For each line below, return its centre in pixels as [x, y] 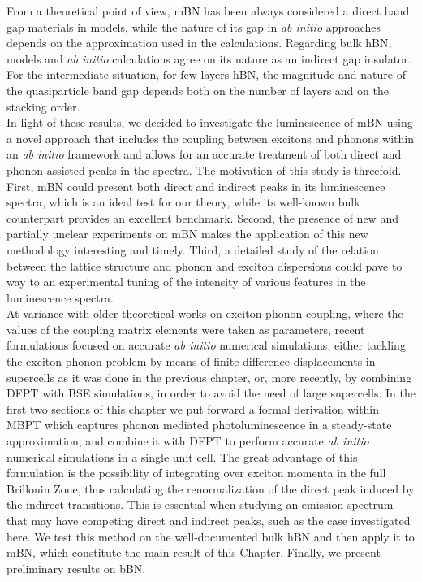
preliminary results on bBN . [76, 568]
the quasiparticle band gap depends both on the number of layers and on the [198, 90]
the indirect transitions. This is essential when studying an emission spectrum [200, 504]
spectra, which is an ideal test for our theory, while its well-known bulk [183, 202]
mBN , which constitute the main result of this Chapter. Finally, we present [194, 552]
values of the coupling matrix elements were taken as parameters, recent [186, 329]
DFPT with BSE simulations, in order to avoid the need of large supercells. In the [211, 393]
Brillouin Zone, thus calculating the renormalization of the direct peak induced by [211, 488]
